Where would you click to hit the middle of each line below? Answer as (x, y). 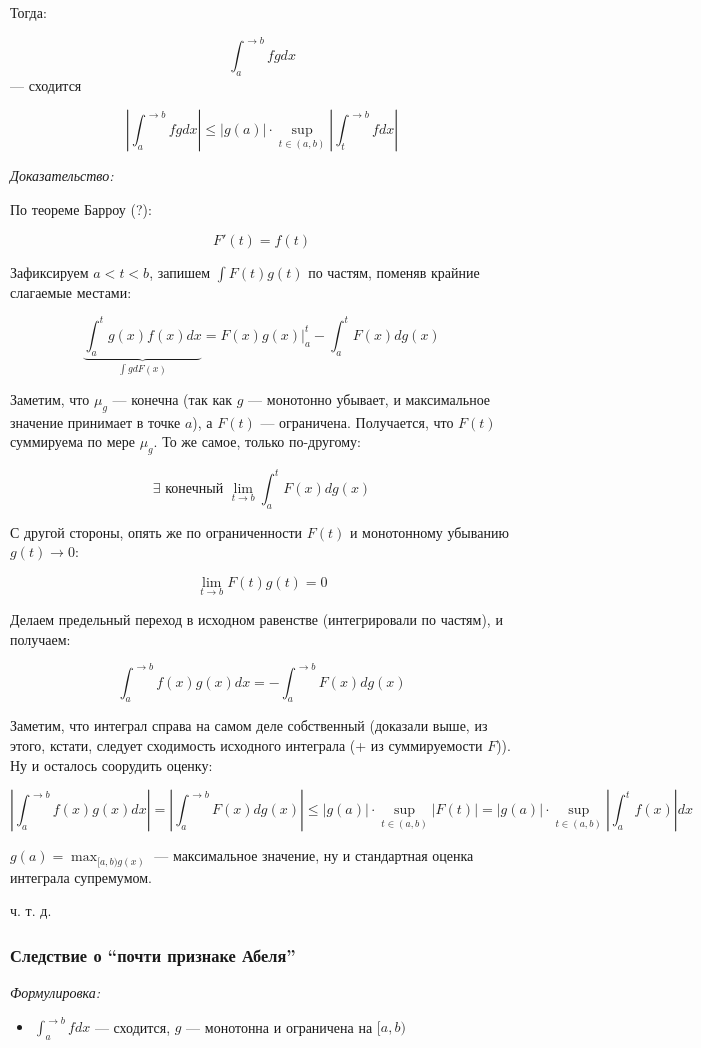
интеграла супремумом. (81, 876)
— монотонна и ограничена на (279, 1026)
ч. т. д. (31, 910)
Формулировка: (55, 992)
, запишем (180, 271)
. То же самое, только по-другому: (257, 441)
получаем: (40, 638)
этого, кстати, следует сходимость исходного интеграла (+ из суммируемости (246, 745)
